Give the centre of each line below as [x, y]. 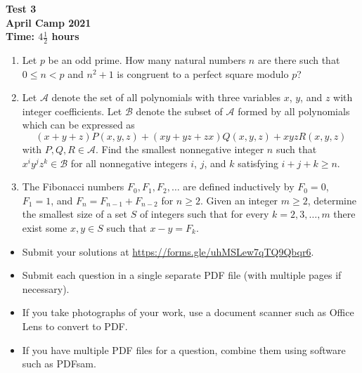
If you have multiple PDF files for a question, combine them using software [184, 349]
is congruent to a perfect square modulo [203, 73]
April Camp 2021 [49, 22]
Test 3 [21, 8]
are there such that [299, 60]
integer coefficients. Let [72, 111]
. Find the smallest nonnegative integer [180, 149]
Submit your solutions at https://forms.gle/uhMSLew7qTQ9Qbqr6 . [168, 251]
